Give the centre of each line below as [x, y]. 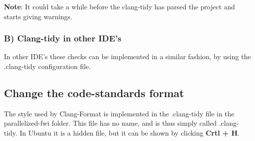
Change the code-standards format [94, 92]
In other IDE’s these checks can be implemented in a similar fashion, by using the [127, 56]
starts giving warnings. [38, 16]
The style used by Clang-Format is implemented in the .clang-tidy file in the [119, 113]
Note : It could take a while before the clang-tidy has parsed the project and [120, 6]
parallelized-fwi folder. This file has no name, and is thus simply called [111, 123]
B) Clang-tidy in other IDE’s [63, 38]
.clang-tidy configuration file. [48, 66]
